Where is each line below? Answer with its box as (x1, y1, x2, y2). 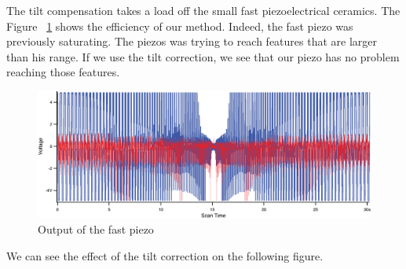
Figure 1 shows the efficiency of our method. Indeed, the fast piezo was (6, 17, 353, 34)
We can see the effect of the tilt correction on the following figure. (6, 248, 324, 264)
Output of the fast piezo (38, 221, 154, 238)
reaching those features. (6, 64, 120, 80)
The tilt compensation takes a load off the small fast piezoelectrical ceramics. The (6, 2, 401, 18)
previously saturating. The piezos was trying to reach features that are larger (6, 33, 378, 50)
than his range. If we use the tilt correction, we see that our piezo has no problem (6, 48, 400, 64)
